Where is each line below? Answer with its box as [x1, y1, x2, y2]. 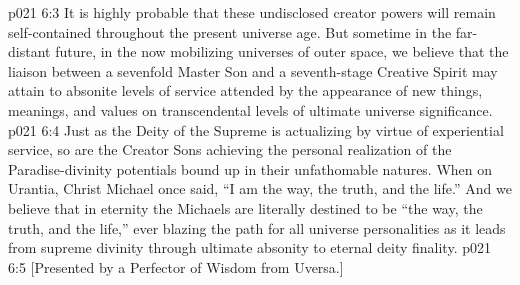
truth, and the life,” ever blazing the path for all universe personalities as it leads [8, 217, 506, 238]
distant [8, 41, 51, 62]
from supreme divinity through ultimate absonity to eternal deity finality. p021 [8, 237, 491, 258]
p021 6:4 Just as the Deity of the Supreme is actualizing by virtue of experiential [8, 119, 504, 140]
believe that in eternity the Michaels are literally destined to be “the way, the [8, 197, 483, 218]
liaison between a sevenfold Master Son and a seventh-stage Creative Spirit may [8, 60, 498, 81]
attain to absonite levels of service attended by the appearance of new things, [8, 80, 483, 101]
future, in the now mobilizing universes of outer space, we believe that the [55, 41, 509, 62]
